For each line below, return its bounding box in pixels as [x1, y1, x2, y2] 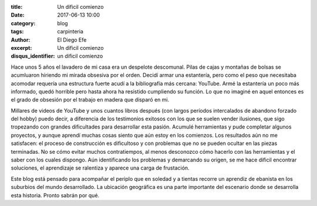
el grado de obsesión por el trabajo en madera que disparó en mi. [11, 96, 170, 103]
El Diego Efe [57, 36, 87, 43]
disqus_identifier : [11, 53, 55, 60]
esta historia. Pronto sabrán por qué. [11, 191, 100, 199]
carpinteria [57, 28, 83, 35]
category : [11, 19, 36, 26]
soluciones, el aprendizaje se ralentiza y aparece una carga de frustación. [11, 164, 190, 171]
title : [11, 4, 23, 10]
